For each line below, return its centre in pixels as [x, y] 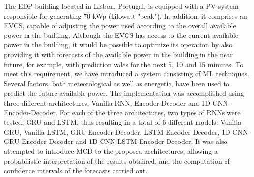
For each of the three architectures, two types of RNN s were [150, 112]
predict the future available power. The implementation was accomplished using [124, 93]
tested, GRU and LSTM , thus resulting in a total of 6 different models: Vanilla [123, 122]
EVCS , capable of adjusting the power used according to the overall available [120, 25]
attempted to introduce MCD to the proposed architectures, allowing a [111, 151]
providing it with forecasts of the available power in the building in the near [118, 54]
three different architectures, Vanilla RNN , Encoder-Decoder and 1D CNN [116, 102]
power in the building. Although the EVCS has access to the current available [121, 35]
